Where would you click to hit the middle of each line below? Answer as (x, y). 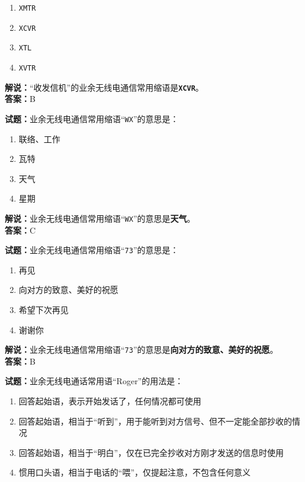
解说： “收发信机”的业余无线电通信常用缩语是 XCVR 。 (104, 87)
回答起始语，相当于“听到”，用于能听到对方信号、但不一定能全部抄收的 (155, 421)
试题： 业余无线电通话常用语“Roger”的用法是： (94, 381)
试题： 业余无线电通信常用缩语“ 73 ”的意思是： (92, 250)
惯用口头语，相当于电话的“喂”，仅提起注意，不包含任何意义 (135, 472)
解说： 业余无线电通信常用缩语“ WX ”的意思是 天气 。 (100, 218)
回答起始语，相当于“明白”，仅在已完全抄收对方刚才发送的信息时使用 (151, 452)
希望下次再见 (44, 309)
